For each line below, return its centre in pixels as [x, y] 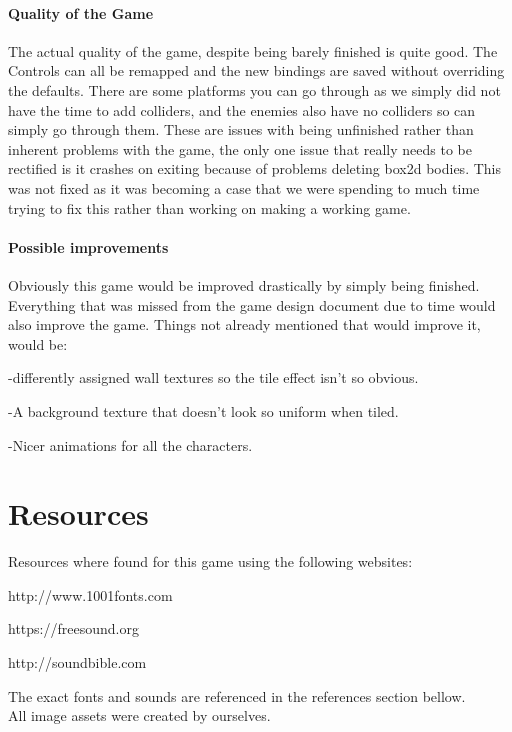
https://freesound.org [73, 628]
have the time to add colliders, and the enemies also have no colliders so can [242, 109]
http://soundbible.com [77, 662]
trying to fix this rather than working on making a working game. [209, 207]
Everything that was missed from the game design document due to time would [252, 304]
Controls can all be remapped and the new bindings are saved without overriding [256, 70]
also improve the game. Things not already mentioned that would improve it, [244, 324]
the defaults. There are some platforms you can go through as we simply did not [254, 89]
